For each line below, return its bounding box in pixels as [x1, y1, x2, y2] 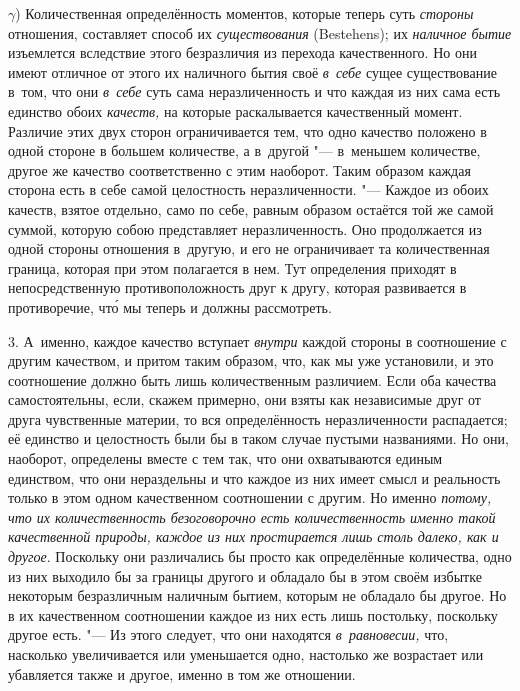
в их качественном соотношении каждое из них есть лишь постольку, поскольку [8, 604, 498, 625]
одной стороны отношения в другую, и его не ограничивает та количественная [8, 238, 490, 259]
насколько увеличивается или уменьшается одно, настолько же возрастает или [8, 644, 484, 664]
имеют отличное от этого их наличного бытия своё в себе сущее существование [8, 61, 497, 82]
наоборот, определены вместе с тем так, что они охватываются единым [8, 448, 443, 469]
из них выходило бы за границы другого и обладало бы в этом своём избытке [8, 565, 482, 586]
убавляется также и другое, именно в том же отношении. [8, 663, 356, 684]
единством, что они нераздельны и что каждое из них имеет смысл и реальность [8, 467, 501, 488]
